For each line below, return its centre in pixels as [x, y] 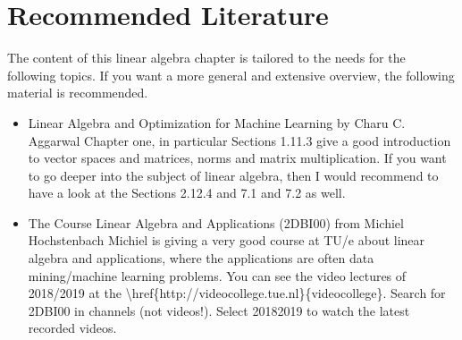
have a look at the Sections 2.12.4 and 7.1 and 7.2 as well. [187, 193]
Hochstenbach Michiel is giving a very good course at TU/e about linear [227, 240]
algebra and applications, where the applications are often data [201, 258]
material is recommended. [78, 93]
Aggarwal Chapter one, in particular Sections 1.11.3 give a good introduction [239, 140]
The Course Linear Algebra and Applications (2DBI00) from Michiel [216, 222]
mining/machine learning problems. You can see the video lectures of [217, 275]
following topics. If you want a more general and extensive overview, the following [231, 75]
